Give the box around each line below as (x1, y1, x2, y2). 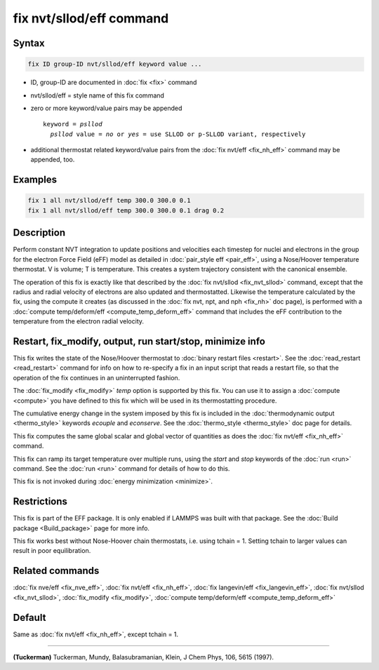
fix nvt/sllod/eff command (13, 11, 169, 26)
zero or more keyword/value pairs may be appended (30, 104, 182, 112)
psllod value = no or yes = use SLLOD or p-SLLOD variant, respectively (50, 130, 306, 138)
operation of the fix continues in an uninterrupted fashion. (13, 373, 180, 382)
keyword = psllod (43, 120, 102, 128)
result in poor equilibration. (13, 547, 91, 555)
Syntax (13, 37, 45, 49)
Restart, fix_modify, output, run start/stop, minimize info (13, 335, 266, 347)
